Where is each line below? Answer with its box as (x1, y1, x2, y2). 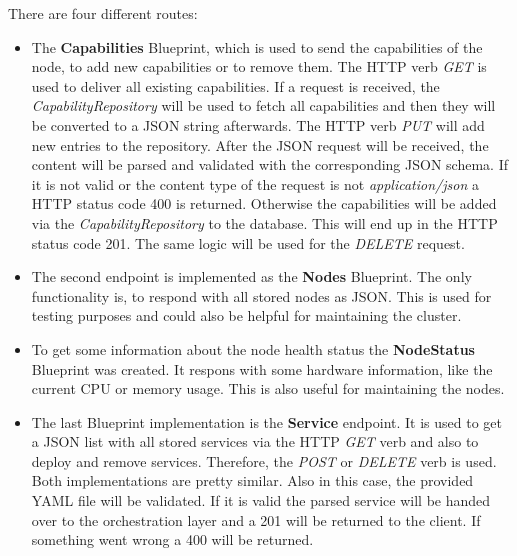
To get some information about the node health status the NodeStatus (31, 338, 475, 359)
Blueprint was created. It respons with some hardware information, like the (31, 358, 493, 379)
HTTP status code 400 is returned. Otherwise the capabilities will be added (31, 193, 497, 214)
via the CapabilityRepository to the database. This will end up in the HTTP (31, 212, 498, 233)
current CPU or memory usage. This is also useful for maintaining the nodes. (31, 378, 505, 399)
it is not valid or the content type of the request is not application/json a (31, 173, 479, 194)
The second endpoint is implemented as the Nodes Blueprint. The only (31, 266, 472, 287)
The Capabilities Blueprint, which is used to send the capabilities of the (31, 36, 483, 57)
